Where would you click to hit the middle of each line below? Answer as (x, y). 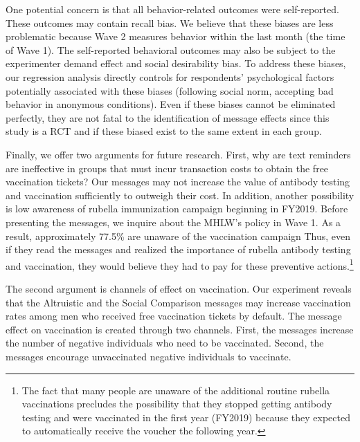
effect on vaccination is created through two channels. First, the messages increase (180, 329)
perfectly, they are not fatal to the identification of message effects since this (168, 117)
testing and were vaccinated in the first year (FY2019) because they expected (186, 417)
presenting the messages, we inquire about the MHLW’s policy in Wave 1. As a (173, 222)
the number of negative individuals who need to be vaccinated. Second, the (165, 343)
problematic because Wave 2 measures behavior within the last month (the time (175, 36)
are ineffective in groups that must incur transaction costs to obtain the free (167, 168)
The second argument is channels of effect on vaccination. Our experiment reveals (179, 288)
